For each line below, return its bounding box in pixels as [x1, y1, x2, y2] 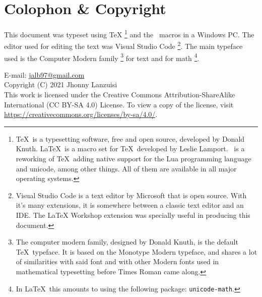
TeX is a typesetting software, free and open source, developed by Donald [16, 133, 245, 144]
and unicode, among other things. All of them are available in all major [16, 163, 237, 173]
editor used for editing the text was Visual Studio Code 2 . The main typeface [4, 39, 243, 51]
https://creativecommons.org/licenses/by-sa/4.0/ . [4, 109, 158, 120]
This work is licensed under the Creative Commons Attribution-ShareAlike [4, 89, 235, 100]
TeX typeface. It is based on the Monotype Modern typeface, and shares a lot [16, 246, 257, 257]
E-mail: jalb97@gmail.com [4, 69, 85, 80]
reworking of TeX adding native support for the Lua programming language [16, 153, 251, 164]
